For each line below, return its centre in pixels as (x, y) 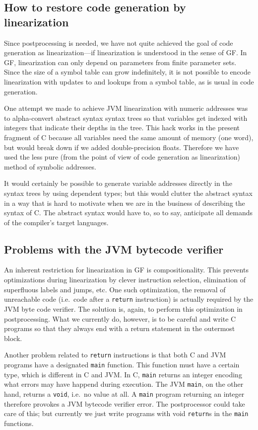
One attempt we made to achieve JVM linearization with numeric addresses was (126, 108)
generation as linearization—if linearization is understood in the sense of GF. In (126, 52)
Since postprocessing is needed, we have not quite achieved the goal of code (119, 43)
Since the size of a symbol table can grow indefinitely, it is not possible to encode (128, 72)
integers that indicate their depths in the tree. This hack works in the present (122, 128)
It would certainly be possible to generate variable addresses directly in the (118, 183)
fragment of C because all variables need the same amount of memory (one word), (129, 137)
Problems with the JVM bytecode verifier (114, 249)
